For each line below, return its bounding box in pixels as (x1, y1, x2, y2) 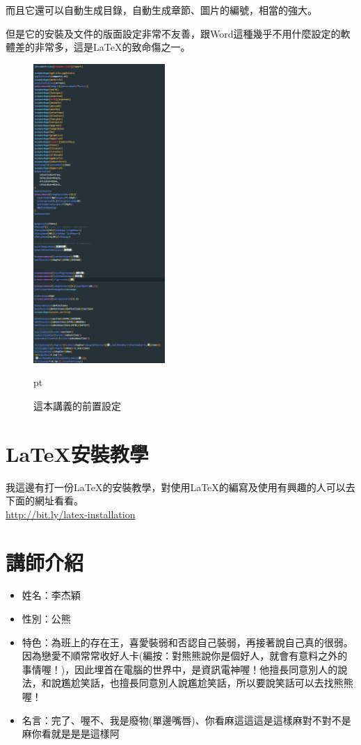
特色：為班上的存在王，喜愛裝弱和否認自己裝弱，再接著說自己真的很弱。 (22, 634, 353, 649)
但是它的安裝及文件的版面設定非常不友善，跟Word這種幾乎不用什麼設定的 (6, 26, 341, 40)
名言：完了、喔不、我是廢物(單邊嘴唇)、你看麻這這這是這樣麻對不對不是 (22, 712, 351, 727)
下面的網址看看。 (6, 493, 83, 508)
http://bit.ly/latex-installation (6, 506, 136, 521)
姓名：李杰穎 (22, 588, 81, 602)
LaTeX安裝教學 (6, 439, 149, 467)
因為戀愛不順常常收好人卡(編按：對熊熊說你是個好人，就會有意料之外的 (22, 648, 348, 663)
